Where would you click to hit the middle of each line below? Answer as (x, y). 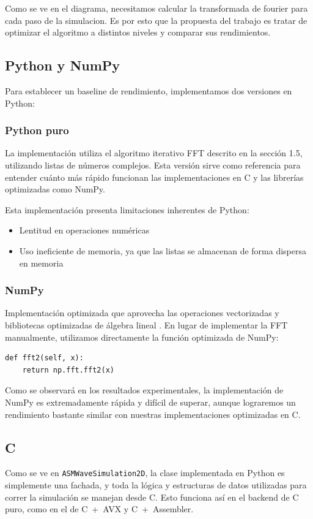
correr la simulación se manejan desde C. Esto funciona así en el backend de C (152, 497)
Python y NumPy (63, 65)
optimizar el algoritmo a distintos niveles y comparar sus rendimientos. (138, 32)
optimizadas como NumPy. (55, 189)
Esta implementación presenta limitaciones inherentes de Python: (127, 209)
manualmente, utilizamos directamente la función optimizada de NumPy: (142, 337)
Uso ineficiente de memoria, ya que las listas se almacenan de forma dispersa (163, 250)
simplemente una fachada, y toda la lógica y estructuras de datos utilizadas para (156, 484)
